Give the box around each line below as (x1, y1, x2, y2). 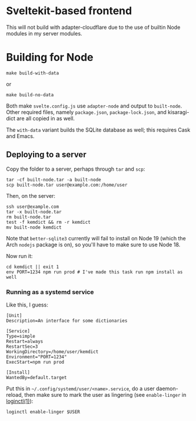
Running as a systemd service (6, 288, 94, 296)
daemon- (155, 385, 178, 392)
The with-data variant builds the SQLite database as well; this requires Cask (6, 126, 191, 133)
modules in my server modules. (6, 30, 82, 37)
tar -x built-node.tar (6, 208, 62, 215)
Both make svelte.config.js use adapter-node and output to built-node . (6, 102, 182, 109)
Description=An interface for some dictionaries (6, 318, 128, 324)
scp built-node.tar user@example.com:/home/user (6, 182, 128, 188)
